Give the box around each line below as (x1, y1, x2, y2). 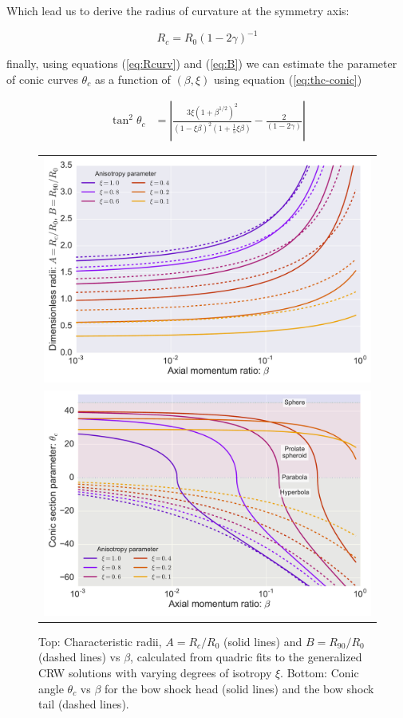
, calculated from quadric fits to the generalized (130, 649, 362, 665)
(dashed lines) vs (38, 649, 121, 665)
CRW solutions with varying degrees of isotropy (38, 664, 272, 680)
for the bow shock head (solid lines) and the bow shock (105, 680, 374, 696)
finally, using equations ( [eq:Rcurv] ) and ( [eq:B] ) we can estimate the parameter (6, 55, 397, 72)
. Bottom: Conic (280, 664, 359, 680)
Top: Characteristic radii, (38, 633, 162, 649)
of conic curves (6, 70, 78, 87)
